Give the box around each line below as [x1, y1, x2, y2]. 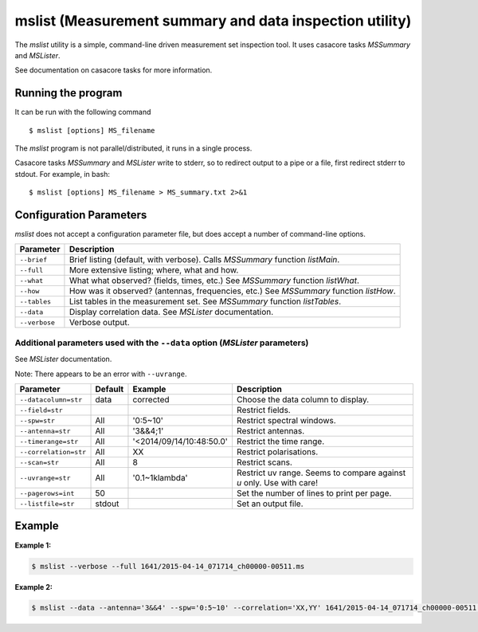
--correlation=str [19, 447, 87, 456]
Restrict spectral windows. [236, 415, 336, 426]
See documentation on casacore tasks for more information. [14, 65, 213, 75]
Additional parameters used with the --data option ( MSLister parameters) [14, 337, 309, 348]
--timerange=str [19, 437, 79, 446]
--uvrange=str [19, 473, 71, 482]
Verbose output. [69, 317, 131, 328]
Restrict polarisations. [236, 446, 319, 457]
